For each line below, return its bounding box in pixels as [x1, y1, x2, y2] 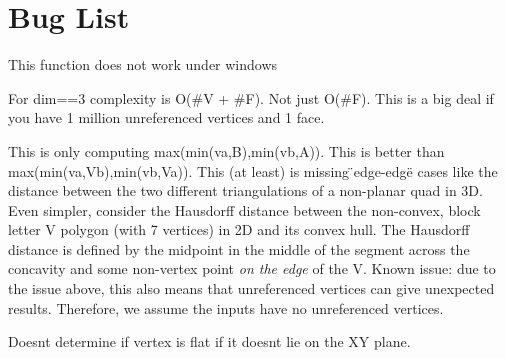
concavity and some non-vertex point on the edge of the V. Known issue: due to [8, 258, 496, 279]
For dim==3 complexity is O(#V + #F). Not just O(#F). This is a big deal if [8, 87, 494, 108]
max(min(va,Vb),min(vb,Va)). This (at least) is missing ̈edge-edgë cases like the [8, 160, 498, 181]
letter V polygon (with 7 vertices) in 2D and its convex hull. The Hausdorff [8, 219, 470, 240]
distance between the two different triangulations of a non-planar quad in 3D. [8, 180, 483, 201]
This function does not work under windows [8, 54, 278, 75]
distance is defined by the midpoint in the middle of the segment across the [8, 238, 470, 259]
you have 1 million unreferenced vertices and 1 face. [8, 107, 325, 128]
